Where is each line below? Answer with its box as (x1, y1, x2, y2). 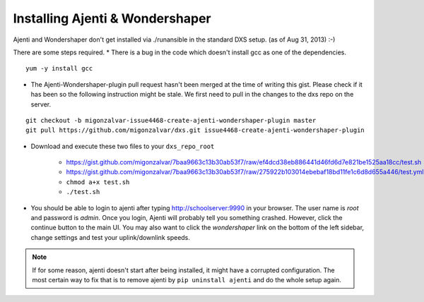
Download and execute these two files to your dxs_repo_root (30, 142, 215, 150)
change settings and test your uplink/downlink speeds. (30, 233, 191, 241)
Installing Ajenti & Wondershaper (13, 11, 211, 26)
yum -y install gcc (25, 64, 93, 73)
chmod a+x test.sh (66, 178, 130, 186)
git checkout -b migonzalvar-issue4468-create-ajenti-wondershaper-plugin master (25, 116, 317, 124)
